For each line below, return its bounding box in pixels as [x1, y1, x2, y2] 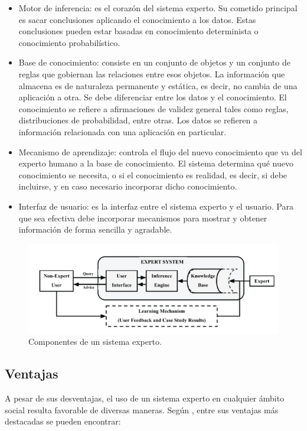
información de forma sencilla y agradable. [18, 223, 172, 236]
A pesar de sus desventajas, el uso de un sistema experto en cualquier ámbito [5, 391, 285, 404]
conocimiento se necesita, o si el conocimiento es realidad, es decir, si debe [18, 168, 288, 181]
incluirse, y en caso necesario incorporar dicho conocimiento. [18, 180, 237, 192]
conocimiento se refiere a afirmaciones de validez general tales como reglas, [18, 102, 289, 115]
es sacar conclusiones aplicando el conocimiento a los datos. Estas [18, 13, 256, 25]
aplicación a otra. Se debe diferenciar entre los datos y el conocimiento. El [18, 91, 287, 103]
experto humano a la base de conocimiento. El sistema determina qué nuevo [18, 157, 293, 169]
